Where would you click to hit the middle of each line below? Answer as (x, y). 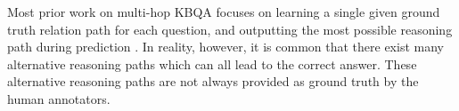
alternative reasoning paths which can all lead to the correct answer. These (212, 63)
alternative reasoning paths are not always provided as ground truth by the (213, 81)
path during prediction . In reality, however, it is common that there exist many (225, 47)
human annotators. (59, 98)
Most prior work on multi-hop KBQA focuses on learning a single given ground (224, 12)
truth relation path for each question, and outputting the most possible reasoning (230, 29)
